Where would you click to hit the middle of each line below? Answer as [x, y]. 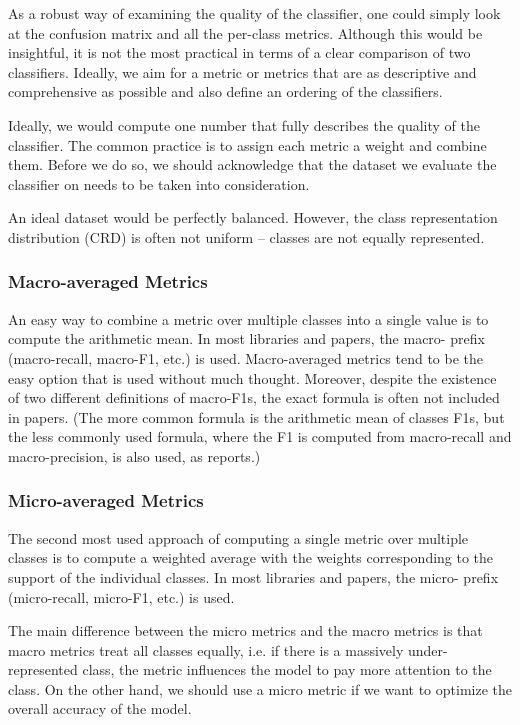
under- [428, 649]
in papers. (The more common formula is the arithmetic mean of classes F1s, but [256, 416]
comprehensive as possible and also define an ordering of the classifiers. [225, 91]
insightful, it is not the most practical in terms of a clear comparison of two [239, 52]
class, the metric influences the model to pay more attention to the [287, 669]
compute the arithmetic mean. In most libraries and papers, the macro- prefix [246, 338]
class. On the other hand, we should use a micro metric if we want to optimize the [260, 688]
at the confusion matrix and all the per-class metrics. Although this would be [245, 32]
